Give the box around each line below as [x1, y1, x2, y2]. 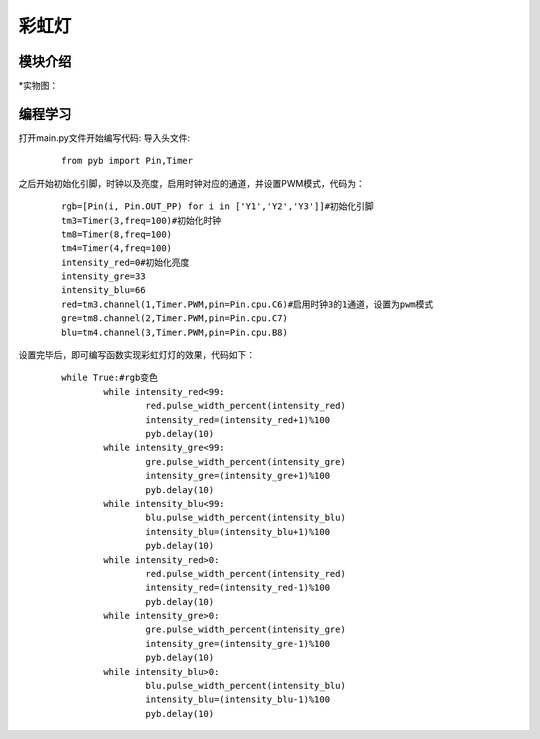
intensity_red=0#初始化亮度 [61, 256, 190, 268]
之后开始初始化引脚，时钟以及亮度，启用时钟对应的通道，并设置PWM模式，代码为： [18, 177, 365, 189]
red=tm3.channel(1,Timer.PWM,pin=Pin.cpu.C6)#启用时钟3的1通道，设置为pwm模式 [61, 298, 434, 310]
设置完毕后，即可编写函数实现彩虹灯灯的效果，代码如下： [18, 349, 255, 361]
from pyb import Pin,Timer [61, 155, 194, 167]
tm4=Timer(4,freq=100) [61, 243, 173, 254]
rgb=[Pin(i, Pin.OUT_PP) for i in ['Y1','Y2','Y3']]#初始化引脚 [61, 201, 374, 212]
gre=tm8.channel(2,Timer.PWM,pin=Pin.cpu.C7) [61, 313, 289, 324]
